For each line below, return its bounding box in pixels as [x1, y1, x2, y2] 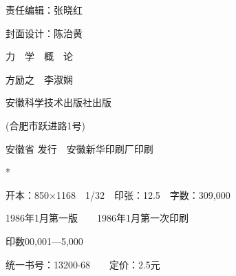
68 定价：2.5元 [80, 257, 160, 271]
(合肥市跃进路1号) [6, 118, 85, 132]
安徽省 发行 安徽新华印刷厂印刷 [6, 141, 153, 156]
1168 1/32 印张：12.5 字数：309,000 [56, 187, 230, 202]
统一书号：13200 [6, 257, 78, 271]
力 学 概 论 [6, 49, 73, 63]
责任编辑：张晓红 [6, 3, 83, 17]
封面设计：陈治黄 [6, 25, 83, 40]
